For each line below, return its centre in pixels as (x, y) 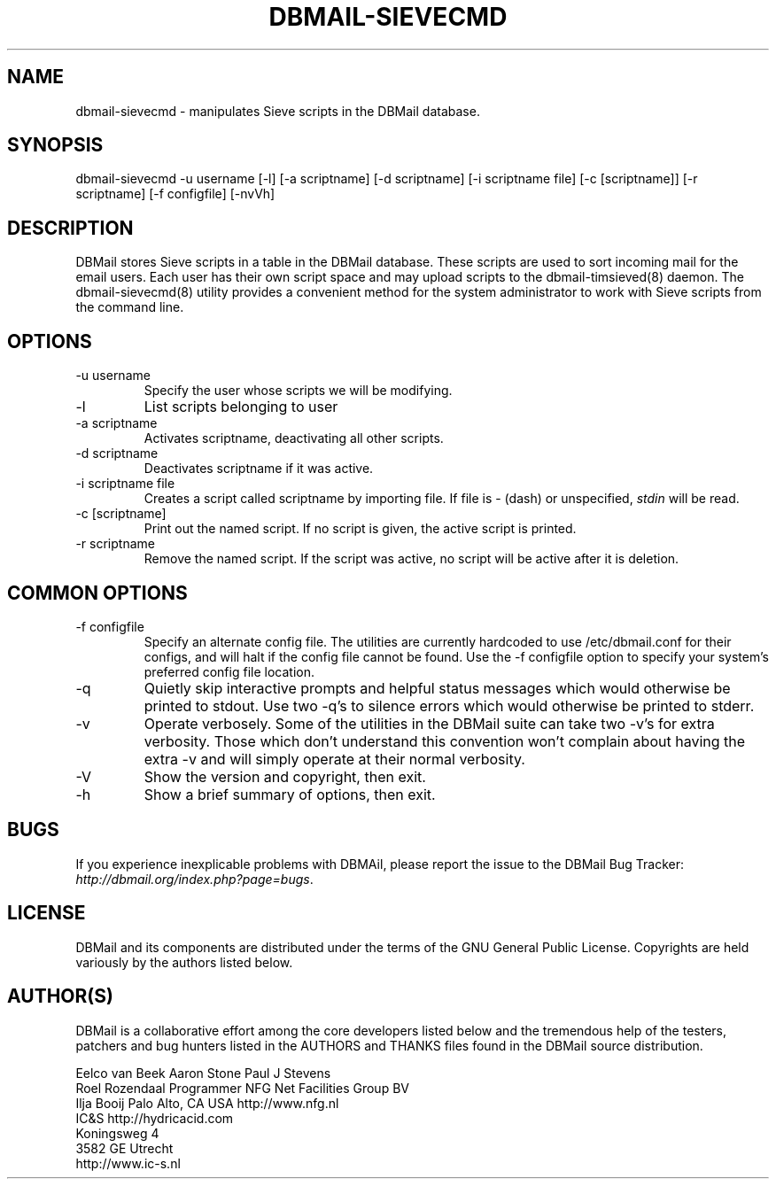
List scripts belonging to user (241, 407)
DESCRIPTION (70, 228)
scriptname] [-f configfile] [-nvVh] (175, 194)
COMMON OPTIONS (97, 593)
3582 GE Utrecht (124, 1148)
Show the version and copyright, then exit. (285, 776)
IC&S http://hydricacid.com (155, 1118)
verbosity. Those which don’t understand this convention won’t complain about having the (445, 741)
